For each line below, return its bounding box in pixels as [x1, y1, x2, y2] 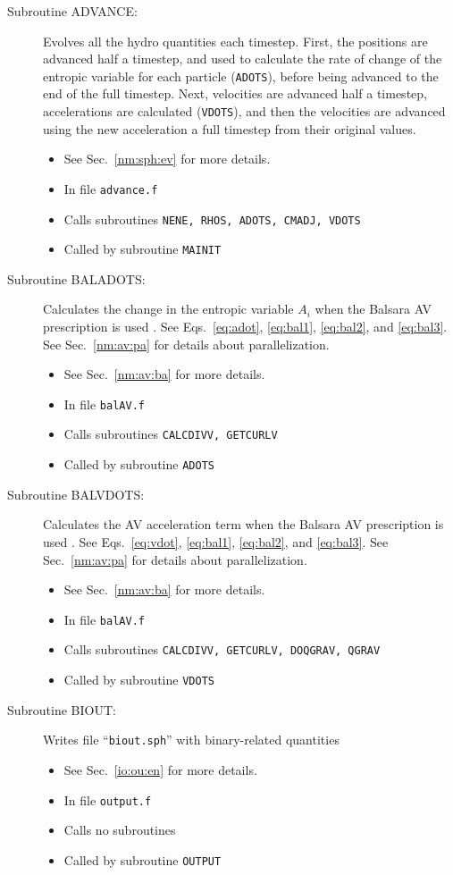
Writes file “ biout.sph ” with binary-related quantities [43, 730, 340, 749]
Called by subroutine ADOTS [63, 455, 214, 474]
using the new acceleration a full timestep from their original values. [43, 119, 416, 138]
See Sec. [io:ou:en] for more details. [63, 760, 257, 778]
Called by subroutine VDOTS [63, 670, 214, 689]
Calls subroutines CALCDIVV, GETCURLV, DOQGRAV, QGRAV [63, 640, 381, 659]
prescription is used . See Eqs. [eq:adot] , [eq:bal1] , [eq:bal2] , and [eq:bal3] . [43, 317, 448, 336]
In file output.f [63, 790, 152, 809]
